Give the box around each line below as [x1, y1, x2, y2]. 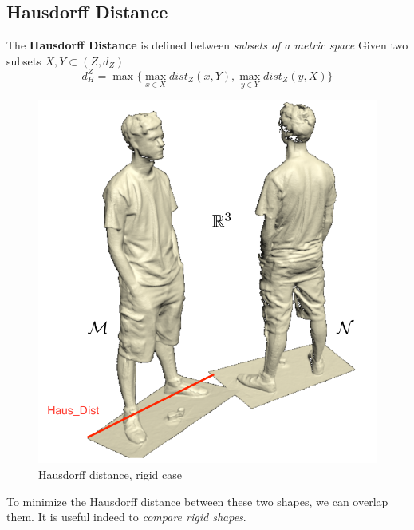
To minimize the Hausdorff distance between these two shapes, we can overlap [6, 492, 388, 509]
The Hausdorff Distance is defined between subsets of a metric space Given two [6, 37, 408, 53]
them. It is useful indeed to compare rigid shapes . [6, 508, 246, 525]
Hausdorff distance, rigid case [38, 466, 182, 483]
